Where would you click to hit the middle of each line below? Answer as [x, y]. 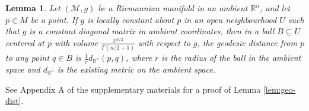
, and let [275, 8]
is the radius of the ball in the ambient [231, 58]
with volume [77, 42]
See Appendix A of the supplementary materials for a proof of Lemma [133, 89]
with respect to [164, 42]
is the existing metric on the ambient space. [136, 69]
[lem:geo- [279, 89]
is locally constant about [131, 19]
